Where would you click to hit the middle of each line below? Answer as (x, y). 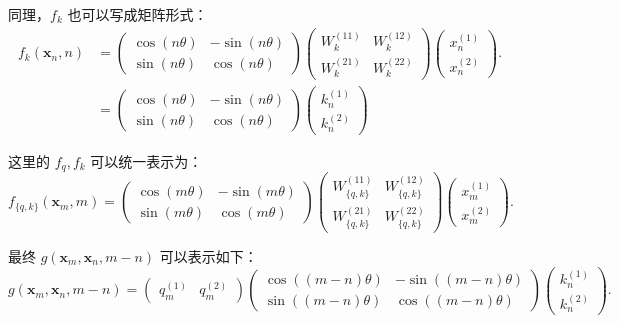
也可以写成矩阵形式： (137, 14)
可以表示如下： (208, 255)
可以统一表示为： (146, 160)
